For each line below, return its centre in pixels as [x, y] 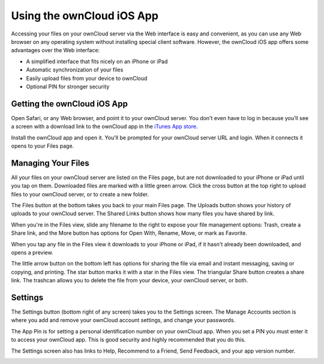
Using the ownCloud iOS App [85, 16]
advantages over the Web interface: [55, 50]
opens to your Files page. [43, 146]
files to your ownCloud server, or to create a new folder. [80, 194]
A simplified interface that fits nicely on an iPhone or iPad [97, 61]
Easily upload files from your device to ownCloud [87, 78]
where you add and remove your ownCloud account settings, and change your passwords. [123, 320]
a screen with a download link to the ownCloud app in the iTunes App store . [104, 127]
